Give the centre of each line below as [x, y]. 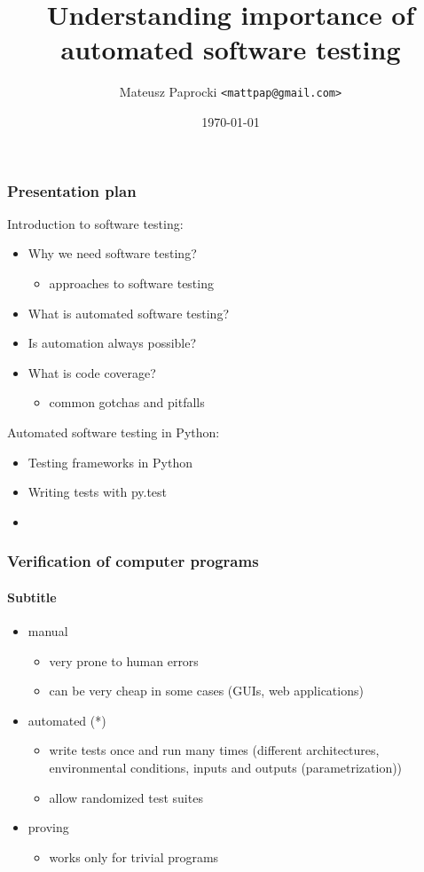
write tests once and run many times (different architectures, [214, 750]
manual [48, 631]
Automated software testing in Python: [114, 432]
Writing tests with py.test [98, 492]
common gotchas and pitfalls [127, 402]
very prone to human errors [124, 660]
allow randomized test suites [126, 797]
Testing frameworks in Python [110, 462]
